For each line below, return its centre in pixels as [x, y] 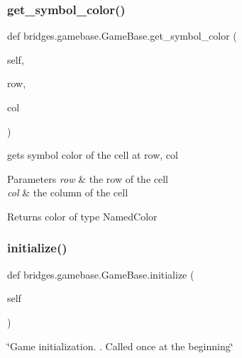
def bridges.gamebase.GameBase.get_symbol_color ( [122, 36]
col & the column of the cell [68, 192]
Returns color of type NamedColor [82, 216]
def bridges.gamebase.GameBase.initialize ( [101, 274]
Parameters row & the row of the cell [88, 178]
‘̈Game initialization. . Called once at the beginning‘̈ [120, 346]
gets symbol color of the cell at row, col [93, 155]
